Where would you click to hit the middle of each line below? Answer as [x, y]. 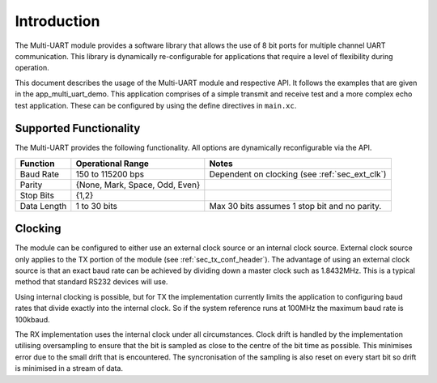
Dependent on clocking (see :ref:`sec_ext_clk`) [298, 174]
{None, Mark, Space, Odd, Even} [138, 185]
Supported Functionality [78, 128]
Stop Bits [37, 195]
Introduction [57, 21]
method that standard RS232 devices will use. [91, 282]
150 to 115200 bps [110, 174]
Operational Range [112, 164]
